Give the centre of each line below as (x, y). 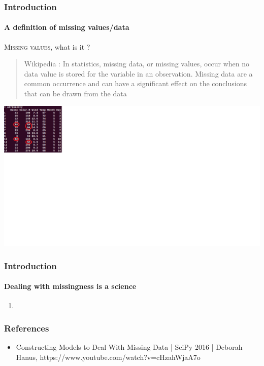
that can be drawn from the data (75, 94)
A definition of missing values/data (67, 27)
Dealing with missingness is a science (70, 286)
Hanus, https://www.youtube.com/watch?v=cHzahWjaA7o (108, 357)
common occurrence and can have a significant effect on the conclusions (135, 83)
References (27, 328)
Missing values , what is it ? (47, 46)
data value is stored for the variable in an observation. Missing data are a (138, 73)
